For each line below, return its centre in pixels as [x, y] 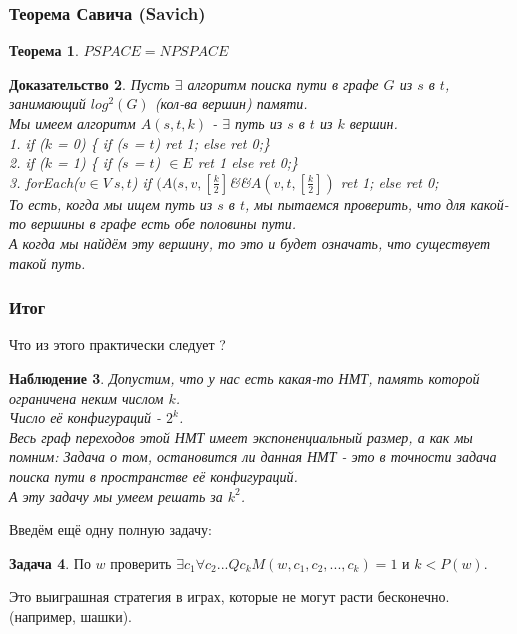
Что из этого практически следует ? [117, 344]
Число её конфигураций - [85, 417]
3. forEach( [44, 181]
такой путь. [47, 262]
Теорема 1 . [44, 50]
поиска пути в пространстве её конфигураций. [153, 475]
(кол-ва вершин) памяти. [231, 103]
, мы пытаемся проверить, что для [355, 203]
